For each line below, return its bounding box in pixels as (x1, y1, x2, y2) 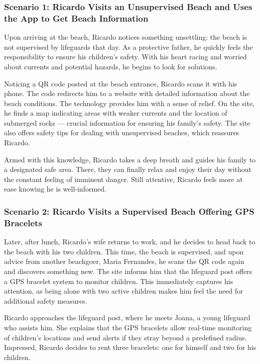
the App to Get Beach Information (4, 12, 149, 24)
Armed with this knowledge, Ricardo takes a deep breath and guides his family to (4, 154, 256, 164)
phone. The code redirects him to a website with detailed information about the (4, 88, 250, 99)
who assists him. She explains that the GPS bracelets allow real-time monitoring (4, 322, 252, 332)
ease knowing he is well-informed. (4, 184, 106, 194)
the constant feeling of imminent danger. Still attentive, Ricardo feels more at (4, 173, 243, 184)
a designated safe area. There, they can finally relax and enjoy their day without (4, 164, 252, 174)
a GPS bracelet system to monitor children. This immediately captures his (4, 276, 233, 286)
